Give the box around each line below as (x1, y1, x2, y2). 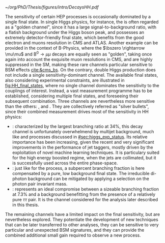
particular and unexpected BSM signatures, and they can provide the (5, 227, 145, 233)
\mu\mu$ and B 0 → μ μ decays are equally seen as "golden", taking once (5, 50, 152, 57)
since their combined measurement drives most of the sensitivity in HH (5, 108, 149, 115)
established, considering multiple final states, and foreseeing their (5, 93, 139, 99)
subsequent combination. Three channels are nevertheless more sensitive (5, 98, 155, 104)
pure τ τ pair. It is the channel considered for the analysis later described (12, 196, 158, 202)
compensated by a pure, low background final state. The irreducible (12, 170, 150, 176)
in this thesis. (12, 202, 39, 208)
